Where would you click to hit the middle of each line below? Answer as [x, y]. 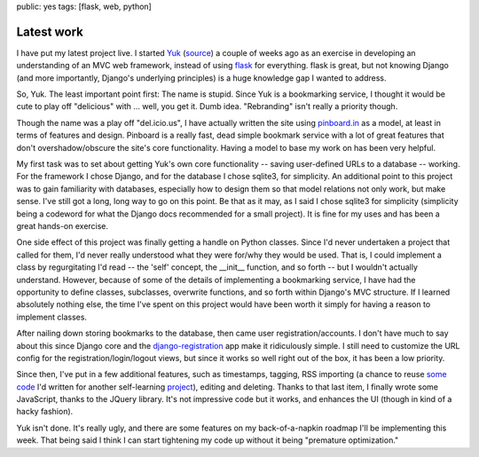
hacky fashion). [45, 412]
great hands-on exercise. [63, 225]
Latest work [50, 32]
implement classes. [52, 317]
